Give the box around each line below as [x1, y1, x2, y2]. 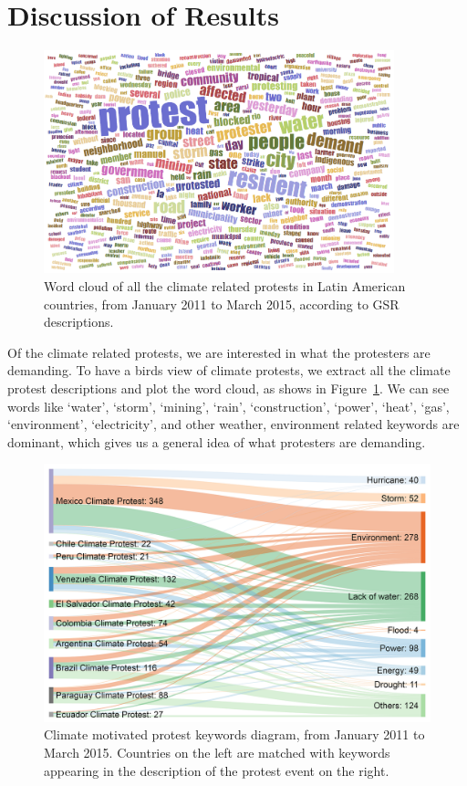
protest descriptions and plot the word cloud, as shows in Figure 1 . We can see [7, 378, 450, 397]
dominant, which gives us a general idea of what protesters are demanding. [7, 432, 426, 451]
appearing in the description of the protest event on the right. [44, 760, 389, 780]
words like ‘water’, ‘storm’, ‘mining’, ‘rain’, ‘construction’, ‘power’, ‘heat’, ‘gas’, [7, 396, 450, 415]
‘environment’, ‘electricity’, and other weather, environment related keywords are [7, 414, 460, 434]
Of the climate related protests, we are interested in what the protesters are [7, 342, 431, 362]
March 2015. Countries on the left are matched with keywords [44, 742, 390, 761]
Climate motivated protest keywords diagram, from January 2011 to [44, 725, 425, 744]
